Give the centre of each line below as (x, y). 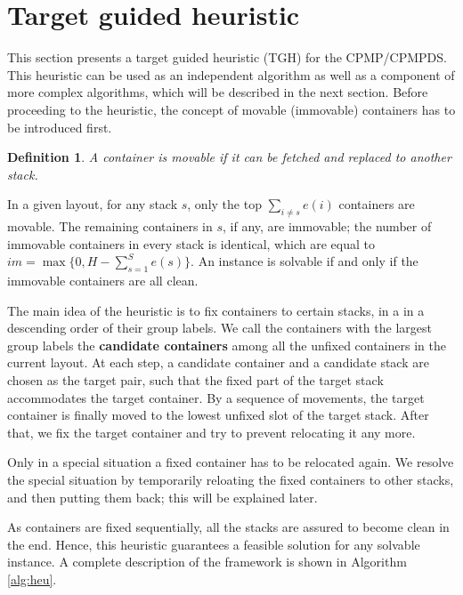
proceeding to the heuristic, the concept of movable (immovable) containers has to (231, 109)
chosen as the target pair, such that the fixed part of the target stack (195, 380)
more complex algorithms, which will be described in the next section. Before (218, 92)
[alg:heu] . (32, 579)
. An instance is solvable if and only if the (305, 261)
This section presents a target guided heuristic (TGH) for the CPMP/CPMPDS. (227, 57)
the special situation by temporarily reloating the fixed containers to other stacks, (231, 479)
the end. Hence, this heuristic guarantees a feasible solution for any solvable (214, 544)
